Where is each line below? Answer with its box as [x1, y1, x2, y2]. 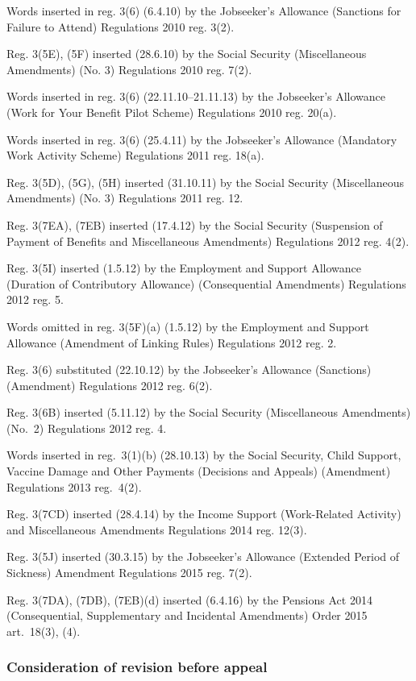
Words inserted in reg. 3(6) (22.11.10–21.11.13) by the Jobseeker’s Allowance [6, 88, 386, 105]
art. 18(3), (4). [6, 622, 81, 639]
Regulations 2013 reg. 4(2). [6, 478, 142, 495]
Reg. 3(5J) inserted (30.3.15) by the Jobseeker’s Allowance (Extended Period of [6, 548, 400, 565]
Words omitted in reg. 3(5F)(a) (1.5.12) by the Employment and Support [6, 318, 369, 334]
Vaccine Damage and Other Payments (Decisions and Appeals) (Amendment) [6, 463, 391, 480]
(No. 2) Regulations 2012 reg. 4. [6, 419, 167, 436]
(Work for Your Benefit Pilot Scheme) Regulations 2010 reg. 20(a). [6, 103, 337, 120]
